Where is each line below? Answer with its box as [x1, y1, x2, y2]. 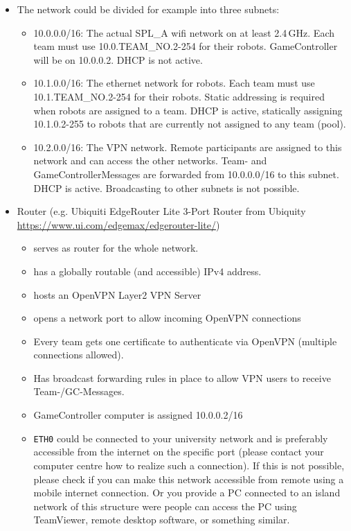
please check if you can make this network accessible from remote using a [33, 471, 344, 486]
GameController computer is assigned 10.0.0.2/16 [33, 408, 243, 422]
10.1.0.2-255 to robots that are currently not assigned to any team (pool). [33, 116, 346, 131]
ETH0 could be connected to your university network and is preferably [33, 430, 328, 445]
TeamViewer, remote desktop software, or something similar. [33, 512, 290, 527]
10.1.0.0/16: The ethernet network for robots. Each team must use [33, 76, 315, 90]
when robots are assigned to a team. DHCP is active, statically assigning [33, 103, 343, 117]
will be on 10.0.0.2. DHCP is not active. [33, 52, 203, 67]
